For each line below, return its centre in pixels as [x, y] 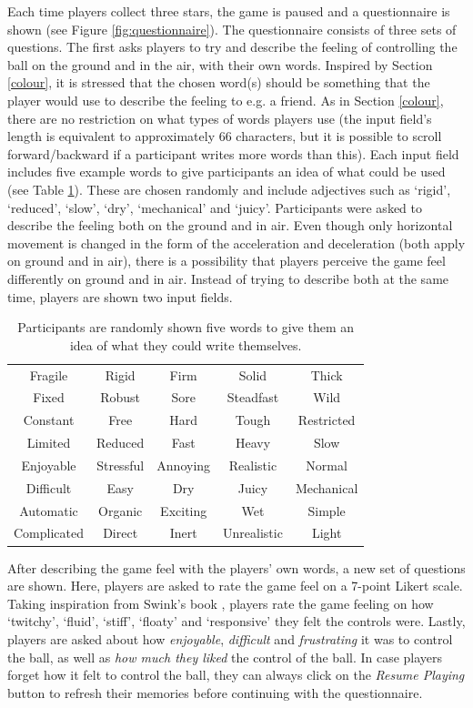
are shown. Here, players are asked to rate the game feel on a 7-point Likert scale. [235, 586]
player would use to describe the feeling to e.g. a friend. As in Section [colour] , [226, 100]
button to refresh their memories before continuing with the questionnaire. [215, 692]
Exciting [184, 510]
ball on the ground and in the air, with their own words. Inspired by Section [220, 64]
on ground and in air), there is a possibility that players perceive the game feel [226, 261]
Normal [327, 465]
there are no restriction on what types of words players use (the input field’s [220, 118]
